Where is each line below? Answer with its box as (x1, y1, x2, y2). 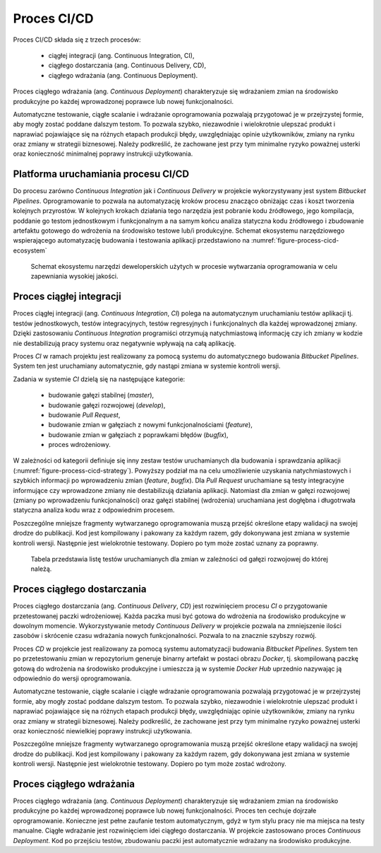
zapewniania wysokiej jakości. (30, 272, 119, 281)
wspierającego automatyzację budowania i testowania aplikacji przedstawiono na (13, 236, 250, 245)
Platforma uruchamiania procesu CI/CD (13, 168, 190, 180)
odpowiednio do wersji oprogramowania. (13, 674, 132, 683)
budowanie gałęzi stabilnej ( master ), (48, 391, 155, 400)
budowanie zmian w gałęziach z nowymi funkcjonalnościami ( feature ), (48, 421, 253, 429)
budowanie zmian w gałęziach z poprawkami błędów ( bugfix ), (48, 430, 229, 439)
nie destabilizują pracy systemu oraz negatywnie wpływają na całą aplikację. (13, 339, 236, 347)
